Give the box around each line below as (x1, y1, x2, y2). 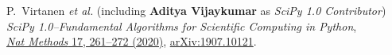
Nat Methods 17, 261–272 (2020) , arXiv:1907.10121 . (6, 33, 257, 49)
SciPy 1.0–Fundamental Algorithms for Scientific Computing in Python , (6, 17, 357, 34)
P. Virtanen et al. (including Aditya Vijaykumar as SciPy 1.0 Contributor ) (6, 2, 386, 18)
